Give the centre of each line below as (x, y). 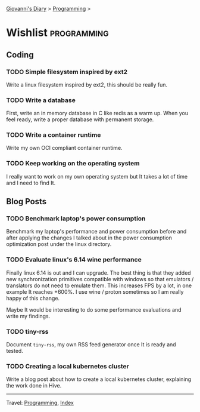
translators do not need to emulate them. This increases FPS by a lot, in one (99, 285)
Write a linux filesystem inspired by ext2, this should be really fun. (87, 84)
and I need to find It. (31, 183)
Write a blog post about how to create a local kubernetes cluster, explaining (99, 379)
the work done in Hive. (34, 386)
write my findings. (28, 316)
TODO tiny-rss (27, 331)
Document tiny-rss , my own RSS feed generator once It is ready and (91, 345)
